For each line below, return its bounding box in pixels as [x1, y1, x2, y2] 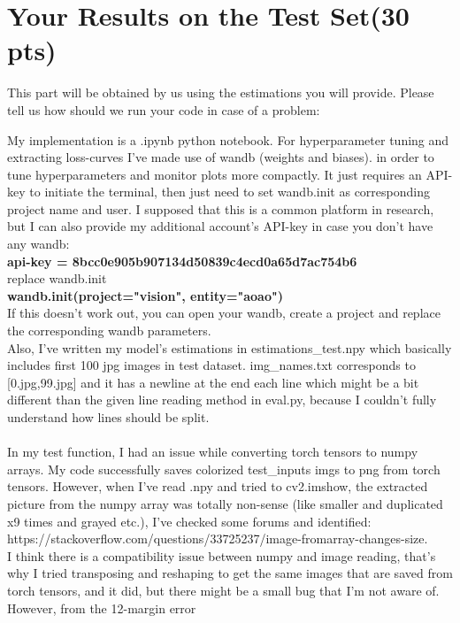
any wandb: [7, 235, 70, 253]
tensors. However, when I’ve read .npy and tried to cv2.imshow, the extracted [7, 477, 428, 496]
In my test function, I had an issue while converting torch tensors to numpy [7, 442, 418, 461]
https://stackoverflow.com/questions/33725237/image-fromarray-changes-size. [7, 529, 428, 548]
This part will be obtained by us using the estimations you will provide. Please [7, 83, 434, 102]
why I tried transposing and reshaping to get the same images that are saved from [7, 564, 453, 582]
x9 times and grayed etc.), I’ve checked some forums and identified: [7, 511, 372, 530]
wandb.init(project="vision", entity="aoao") [7, 286, 283, 304]
